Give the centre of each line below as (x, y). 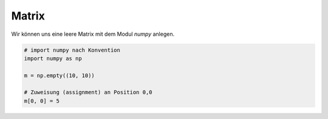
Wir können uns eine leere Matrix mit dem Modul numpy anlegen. (93, 34)
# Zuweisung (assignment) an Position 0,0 (88, 92)
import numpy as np (53, 58)
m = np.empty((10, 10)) (60, 75)
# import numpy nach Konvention (72, 50)
